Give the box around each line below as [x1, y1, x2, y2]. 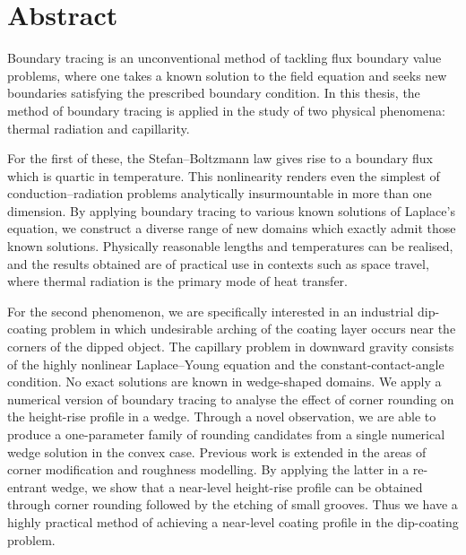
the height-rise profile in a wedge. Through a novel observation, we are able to [7, 407, 436, 426]
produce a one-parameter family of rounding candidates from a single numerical [7, 425, 445, 443]
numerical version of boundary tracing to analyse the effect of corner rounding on [7, 389, 454, 408]
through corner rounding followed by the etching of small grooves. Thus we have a [7, 495, 458, 514]
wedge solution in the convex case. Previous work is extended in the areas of [7, 442, 427, 461]
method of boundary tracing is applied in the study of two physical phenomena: [7, 100, 445, 119]
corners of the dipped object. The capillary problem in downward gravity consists [7, 337, 454, 356]
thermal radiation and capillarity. [7, 118, 190, 137]
